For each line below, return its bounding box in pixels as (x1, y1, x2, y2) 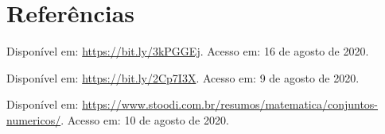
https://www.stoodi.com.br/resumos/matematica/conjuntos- (82, 96, 379, 113)
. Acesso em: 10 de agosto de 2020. (60, 111, 229, 128)
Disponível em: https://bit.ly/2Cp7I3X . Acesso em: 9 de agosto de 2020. (6, 69, 360, 86)
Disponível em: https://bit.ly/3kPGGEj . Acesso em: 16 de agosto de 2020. (6, 43, 369, 59)
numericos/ (6, 111, 61, 128)
